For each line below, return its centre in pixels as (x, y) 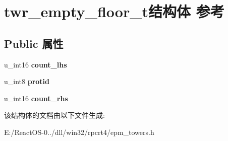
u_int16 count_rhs (36, 98)
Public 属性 (34, 43)
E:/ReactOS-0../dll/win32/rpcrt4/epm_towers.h (79, 132)
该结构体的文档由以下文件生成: (54, 115)
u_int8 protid (27, 81)
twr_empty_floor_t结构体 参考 (114, 11)
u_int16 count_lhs (36, 64)
